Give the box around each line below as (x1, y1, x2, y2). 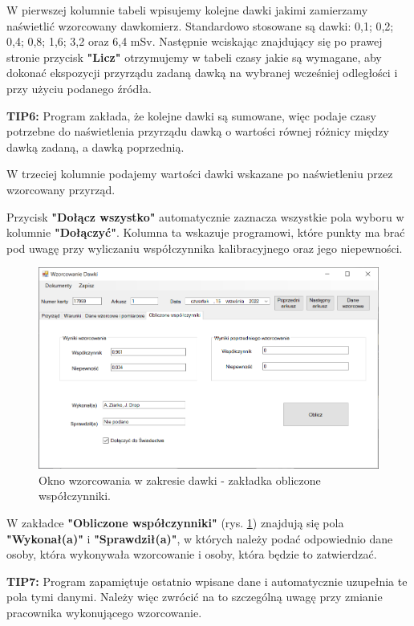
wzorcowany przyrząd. (6, 181, 116, 197)
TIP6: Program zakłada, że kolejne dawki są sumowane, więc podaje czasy (6, 107, 376, 124)
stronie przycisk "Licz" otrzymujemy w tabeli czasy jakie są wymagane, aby (6, 48, 382, 65)
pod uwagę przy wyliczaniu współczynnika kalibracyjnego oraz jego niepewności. (6, 239, 403, 256)
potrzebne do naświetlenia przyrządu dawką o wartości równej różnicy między (6, 123, 389, 140)
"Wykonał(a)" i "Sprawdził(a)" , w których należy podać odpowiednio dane (6, 530, 393, 547)
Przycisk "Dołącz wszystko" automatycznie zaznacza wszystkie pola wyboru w (6, 208, 404, 225)
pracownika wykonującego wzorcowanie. (6, 604, 202, 620)
